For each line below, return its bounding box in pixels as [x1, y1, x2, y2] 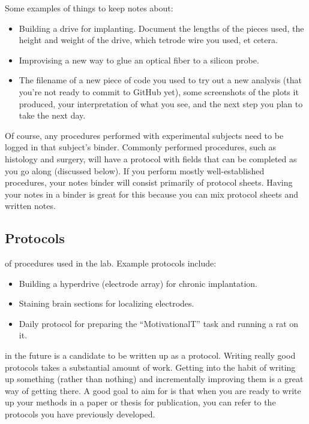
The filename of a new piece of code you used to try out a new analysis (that [19, 74, 302, 86]
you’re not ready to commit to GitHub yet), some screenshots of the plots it [19, 85, 299, 98]
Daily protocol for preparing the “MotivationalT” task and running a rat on [19, 317, 299, 329]
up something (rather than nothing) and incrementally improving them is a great [5, 372, 304, 385]
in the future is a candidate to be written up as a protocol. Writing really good [5, 349, 296, 362]
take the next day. [19, 109, 86, 122]
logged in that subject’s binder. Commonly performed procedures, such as [5, 141, 277, 153]
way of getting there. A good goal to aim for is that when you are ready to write [5, 384, 301, 396]
